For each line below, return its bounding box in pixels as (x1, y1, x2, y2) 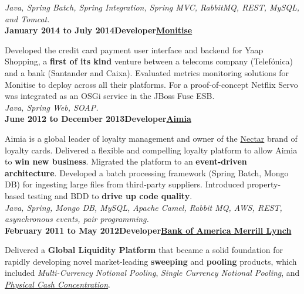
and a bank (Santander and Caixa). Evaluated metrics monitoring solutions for (5, 66, 289, 78)
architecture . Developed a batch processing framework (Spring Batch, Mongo (5, 166, 289, 179)
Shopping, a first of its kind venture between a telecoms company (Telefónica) (5, 55, 293, 67)
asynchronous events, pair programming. (5, 213, 149, 225)
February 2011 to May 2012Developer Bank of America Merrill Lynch (5, 224, 292, 236)
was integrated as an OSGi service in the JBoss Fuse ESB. (5, 90, 215, 102)
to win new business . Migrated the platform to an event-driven (5, 155, 247, 167)
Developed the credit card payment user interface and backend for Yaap (5, 43, 264, 56)
